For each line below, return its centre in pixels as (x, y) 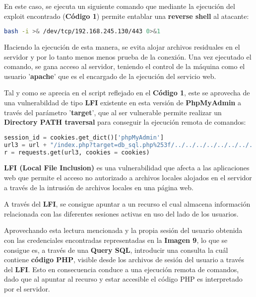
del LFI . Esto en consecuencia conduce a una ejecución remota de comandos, (122, 269)
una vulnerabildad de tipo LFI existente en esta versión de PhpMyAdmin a (123, 103)
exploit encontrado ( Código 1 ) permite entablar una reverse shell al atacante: (127, 16)
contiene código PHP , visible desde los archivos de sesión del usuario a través (124, 260)
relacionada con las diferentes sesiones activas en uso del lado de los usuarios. (121, 213)
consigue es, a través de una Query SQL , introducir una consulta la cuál (116, 250)
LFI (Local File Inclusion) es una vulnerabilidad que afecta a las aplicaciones (127, 168)
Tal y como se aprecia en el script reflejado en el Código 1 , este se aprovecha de (127, 93)
